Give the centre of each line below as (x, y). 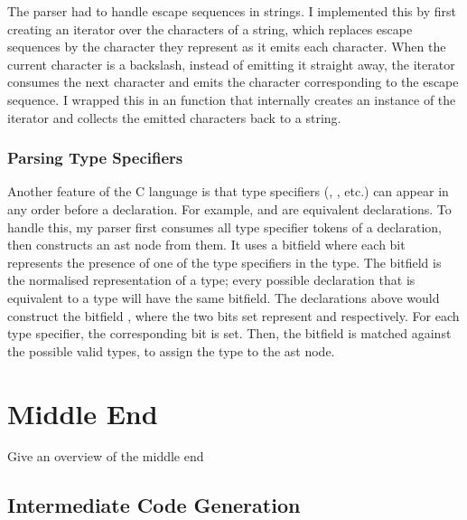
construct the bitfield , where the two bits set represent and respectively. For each (233, 315)
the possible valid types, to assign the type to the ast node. (171, 350)
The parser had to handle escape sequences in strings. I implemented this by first (232, 11)
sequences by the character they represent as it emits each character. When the (227, 47)
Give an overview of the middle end (106, 456)
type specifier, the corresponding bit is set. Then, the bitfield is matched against (229, 333)
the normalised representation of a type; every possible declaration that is (211, 280)
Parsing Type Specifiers (95, 158)
